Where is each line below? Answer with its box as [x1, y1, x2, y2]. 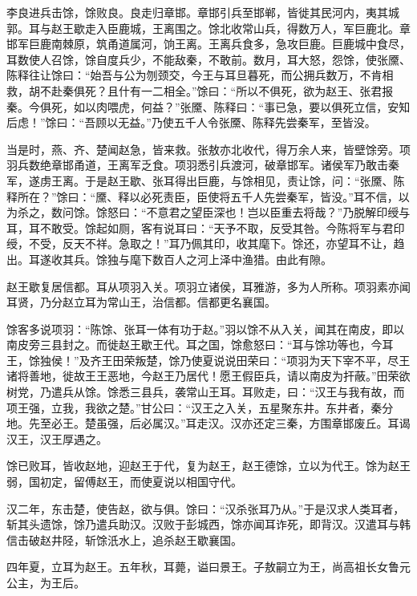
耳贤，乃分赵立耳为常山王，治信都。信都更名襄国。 [6, 294, 276, 310]
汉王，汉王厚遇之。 [6, 430, 107, 447]
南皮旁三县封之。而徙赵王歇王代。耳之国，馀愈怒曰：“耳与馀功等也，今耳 [6, 336, 394, 353]
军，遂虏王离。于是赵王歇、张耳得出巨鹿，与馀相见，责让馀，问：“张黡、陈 [6, 172, 405, 189]
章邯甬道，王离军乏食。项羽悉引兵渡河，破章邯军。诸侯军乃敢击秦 [51, 156, 399, 173]
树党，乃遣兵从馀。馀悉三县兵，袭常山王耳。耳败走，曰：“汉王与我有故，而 [6, 383, 405, 400]
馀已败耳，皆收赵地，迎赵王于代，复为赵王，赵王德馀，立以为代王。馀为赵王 [6, 457, 411, 474]
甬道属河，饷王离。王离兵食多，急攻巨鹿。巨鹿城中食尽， [107, 35, 411, 52]
